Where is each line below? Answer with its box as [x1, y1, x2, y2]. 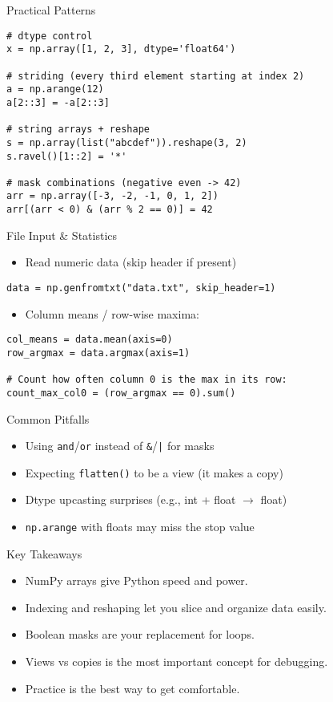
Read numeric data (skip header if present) [25, 254, 237, 270]
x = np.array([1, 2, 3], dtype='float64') [6, 43, 236, 55]
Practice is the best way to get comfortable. [25, 680, 240, 696]
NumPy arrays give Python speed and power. [25, 572, 248, 589]
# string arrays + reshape [6, 124, 150, 136]
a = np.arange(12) [6, 83, 104, 95]
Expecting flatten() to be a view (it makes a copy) [25, 464, 283, 481]
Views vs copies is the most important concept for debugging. [25, 653, 328, 670]
